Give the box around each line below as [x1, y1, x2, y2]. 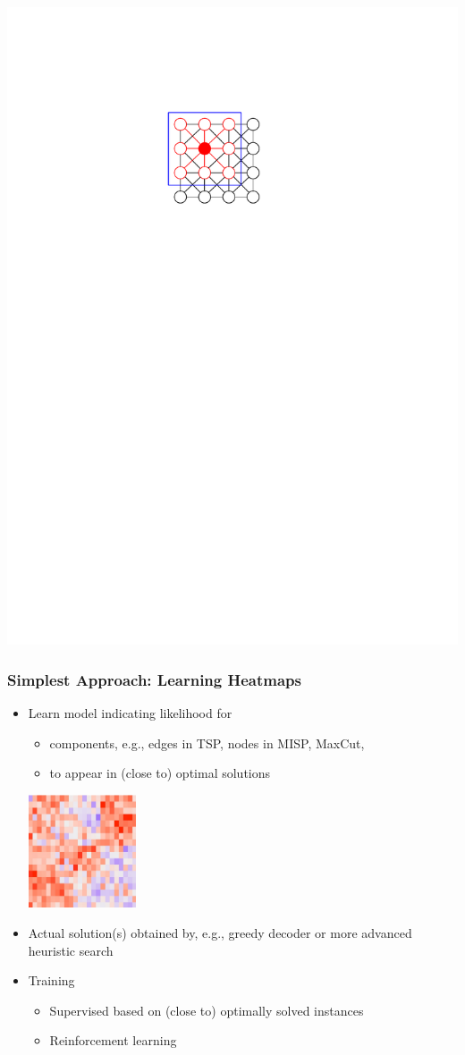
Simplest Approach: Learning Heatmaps [7, 668, 301, 690]
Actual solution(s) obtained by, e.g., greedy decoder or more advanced [28, 924, 412, 942]
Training [28, 971, 75, 990]
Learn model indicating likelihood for [28, 703, 232, 722]
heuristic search [28, 941, 114, 959]
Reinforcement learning [49, 1031, 177, 1050]
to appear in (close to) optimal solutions [49, 764, 271, 782]
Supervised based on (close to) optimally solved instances [49, 1000, 364, 1019]
